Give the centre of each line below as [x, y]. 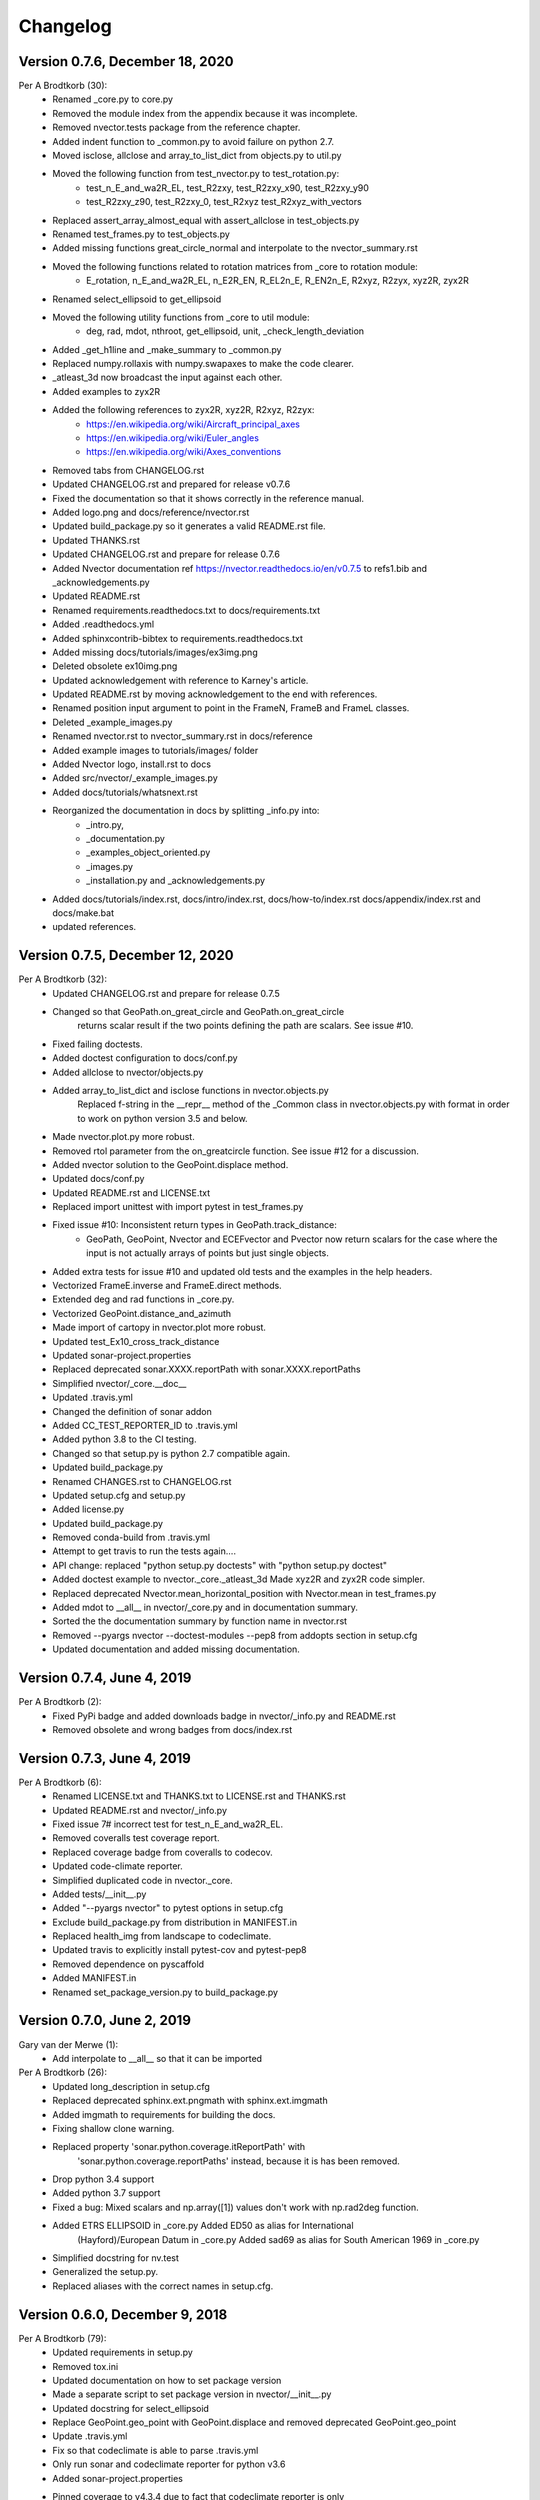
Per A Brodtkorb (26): [63, 2072]
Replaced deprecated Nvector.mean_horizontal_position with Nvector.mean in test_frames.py [244, 1593]
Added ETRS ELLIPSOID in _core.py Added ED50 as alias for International [203, 2226]
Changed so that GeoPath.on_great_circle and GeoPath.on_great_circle [198, 1012]
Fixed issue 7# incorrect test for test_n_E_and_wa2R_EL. [168, 1824]
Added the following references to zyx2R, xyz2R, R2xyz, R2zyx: [183, 410]
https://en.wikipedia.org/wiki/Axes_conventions [184, 452]
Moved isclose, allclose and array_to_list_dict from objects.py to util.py [197, 156]
